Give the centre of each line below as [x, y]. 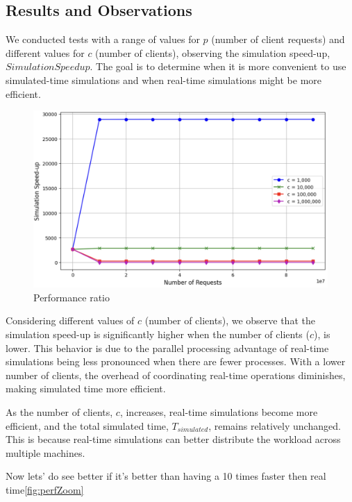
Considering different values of [70, 320]
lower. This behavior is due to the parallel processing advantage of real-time [167, 348]
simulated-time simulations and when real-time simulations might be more [164, 80]
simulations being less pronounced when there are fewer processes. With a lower [176, 361]
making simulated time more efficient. [86, 388]
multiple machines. [45, 452]
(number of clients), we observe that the [230, 320]
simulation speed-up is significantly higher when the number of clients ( [158, 334]
